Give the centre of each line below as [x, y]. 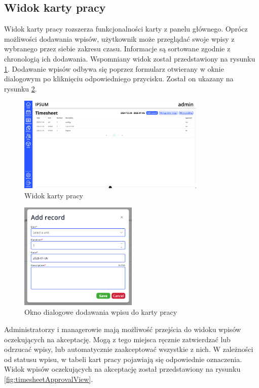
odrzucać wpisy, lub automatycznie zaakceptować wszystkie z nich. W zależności [129, 349]
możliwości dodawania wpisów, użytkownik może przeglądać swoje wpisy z [119, 38]
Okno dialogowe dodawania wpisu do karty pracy [101, 312]
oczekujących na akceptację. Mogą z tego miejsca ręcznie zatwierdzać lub [117, 339]
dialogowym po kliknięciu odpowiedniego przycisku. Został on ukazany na [119, 79]
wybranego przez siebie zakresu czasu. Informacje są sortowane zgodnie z [117, 49]
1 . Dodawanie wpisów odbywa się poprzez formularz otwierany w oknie [114, 68]
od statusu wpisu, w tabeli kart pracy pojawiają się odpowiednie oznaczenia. [123, 359]
